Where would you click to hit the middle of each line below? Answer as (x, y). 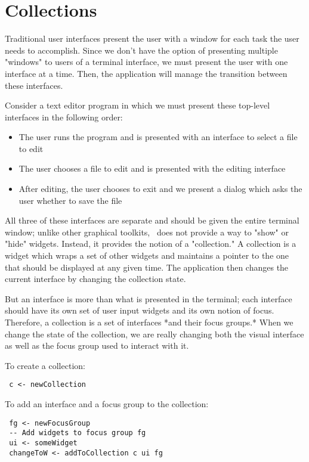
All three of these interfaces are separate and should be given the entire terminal (152, 220)
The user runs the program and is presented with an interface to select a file (158, 137)
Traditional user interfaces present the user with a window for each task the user (152, 38)
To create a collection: (45, 365)
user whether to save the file (70, 200)
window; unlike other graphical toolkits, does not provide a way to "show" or (147, 232)
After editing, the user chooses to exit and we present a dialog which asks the (160, 189)
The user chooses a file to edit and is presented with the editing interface (152, 168)
